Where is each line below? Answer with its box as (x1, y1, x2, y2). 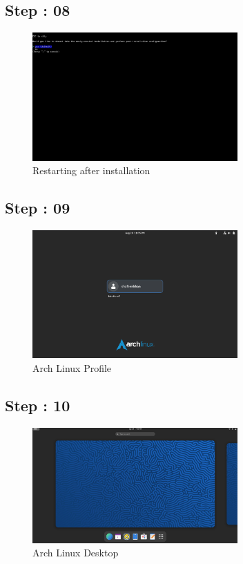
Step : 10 (5, 394, 70, 415)
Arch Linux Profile (32, 360, 112, 375)
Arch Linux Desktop (32, 545, 119, 560)
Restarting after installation (32, 163, 150, 178)
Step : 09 (5, 197, 70, 218)
